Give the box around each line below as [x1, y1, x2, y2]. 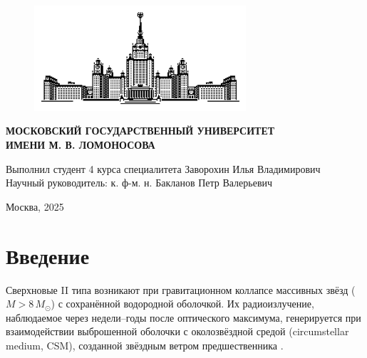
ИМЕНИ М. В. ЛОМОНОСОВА [6, 137, 155, 152]
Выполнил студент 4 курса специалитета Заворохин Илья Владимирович [6, 161, 321, 176]
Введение [6, 241, 90, 270]
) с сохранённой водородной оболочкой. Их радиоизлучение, [51, 296, 314, 311]
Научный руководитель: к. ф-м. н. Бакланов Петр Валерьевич [6, 175, 273, 190]
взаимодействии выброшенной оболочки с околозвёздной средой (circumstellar [6, 324, 349, 339]
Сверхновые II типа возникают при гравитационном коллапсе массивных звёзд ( [6, 282, 356, 297]
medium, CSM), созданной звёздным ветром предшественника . [6, 337, 284, 352]
